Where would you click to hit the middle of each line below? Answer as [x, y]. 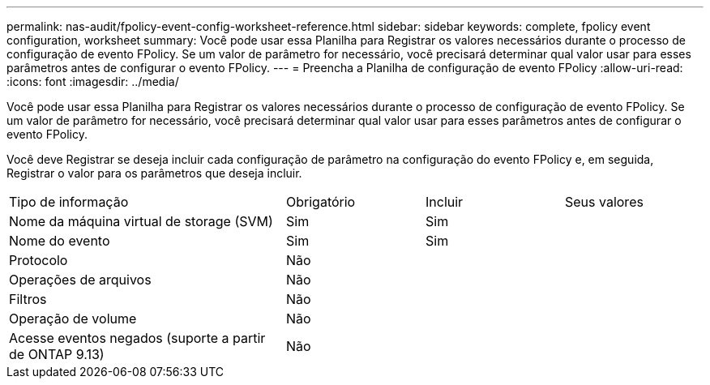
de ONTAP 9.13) [57, 354]
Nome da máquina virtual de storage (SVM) [141, 221]
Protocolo [38, 260]
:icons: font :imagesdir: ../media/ [93, 81]
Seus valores [604, 202]
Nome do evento [60, 241]
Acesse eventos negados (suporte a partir [137, 338]
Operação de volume [73, 319]
